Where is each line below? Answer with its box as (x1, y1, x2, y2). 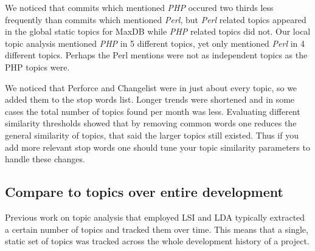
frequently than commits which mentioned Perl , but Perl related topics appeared (5, 13, 306, 26)
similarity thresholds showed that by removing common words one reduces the (5, 117, 297, 129)
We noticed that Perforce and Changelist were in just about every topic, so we (5, 81, 297, 94)
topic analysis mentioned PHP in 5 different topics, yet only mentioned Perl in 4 (5, 36, 305, 49)
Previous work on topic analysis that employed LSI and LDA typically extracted (5, 210, 305, 223)
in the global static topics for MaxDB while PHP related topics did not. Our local (5, 25, 311, 38)
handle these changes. (5, 153, 85, 165)
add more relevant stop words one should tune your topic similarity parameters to (5, 140, 310, 153)
